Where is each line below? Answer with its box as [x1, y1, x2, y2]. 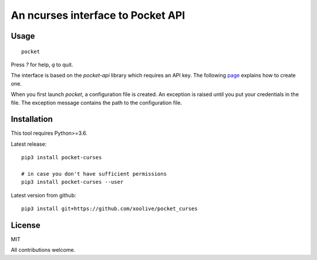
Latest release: [11, 141, 47, 148]
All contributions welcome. [11, 247, 76, 254]
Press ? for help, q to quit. [11, 61, 73, 68]
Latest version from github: [11, 191, 76, 199]
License [11, 220, 41, 230]
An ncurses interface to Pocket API [11, 9, 186, 22]
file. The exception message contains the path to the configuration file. [11, 99, 182, 106]
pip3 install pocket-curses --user [21, 179, 124, 186]
